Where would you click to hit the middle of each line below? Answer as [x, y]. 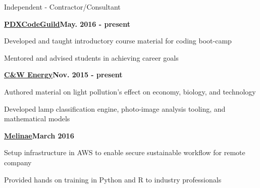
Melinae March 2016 [39, 135]
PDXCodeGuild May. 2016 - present [67, 23]
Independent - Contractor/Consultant [62, 7]
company [18, 162]
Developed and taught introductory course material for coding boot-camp [118, 41]
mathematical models [37, 119]
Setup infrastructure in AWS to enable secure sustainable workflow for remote [125, 152]
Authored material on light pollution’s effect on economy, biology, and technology [130, 91]
